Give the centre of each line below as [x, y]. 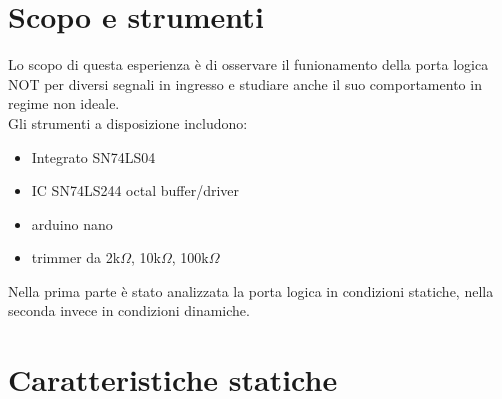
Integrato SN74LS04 [93, 156]
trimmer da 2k [76, 257]
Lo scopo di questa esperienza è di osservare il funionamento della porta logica [248, 64]
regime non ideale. [64, 103]
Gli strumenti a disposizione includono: [128, 122]
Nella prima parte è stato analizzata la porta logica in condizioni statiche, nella [251, 290]
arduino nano [72, 223]
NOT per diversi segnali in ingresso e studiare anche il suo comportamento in [245, 83]
